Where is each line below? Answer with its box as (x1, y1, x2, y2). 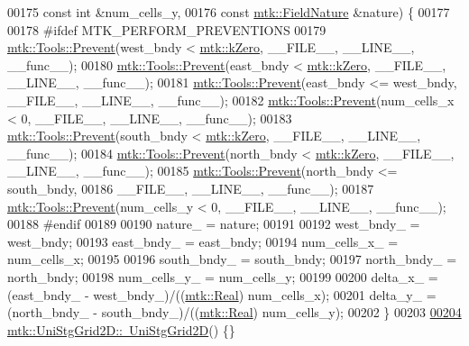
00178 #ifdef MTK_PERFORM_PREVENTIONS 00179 (7, 20, 326, 39)
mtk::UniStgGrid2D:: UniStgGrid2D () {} (7, 320, 235, 339)
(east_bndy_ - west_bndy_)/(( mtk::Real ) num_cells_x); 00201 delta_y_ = (7, 285, 437, 304)
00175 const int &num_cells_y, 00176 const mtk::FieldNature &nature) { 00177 (7, 3, 450, 21)
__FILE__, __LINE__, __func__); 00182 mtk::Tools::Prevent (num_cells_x (7, 90, 455, 109)
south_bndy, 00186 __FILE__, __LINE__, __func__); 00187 (7, 178, 374, 197)
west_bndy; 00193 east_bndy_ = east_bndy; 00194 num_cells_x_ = (7, 232, 399, 250)
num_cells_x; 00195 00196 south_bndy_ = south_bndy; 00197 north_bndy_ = (7, 250, 457, 269)
